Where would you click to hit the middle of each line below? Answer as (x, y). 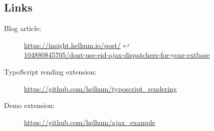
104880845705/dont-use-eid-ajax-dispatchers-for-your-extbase (117, 55)
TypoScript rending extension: (50, 71)
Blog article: (23, 28)
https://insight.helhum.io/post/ (72, 45)
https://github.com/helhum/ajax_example (90, 122)
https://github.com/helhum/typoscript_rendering (101, 88)
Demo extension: (29, 105)
